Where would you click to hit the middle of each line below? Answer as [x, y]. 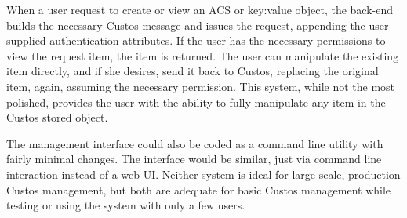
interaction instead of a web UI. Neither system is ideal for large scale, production [203, 174]
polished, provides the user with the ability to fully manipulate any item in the [196, 102]
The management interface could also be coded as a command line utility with [195, 143]
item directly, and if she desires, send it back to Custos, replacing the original [193, 71]
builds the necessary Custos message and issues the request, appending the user [198, 25]
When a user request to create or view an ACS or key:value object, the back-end [200, 9]
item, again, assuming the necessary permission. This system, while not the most [201, 86]
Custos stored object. [57, 117]
